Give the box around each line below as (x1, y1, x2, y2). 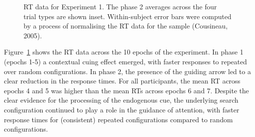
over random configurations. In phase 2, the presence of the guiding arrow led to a (4, 66, 251, 76)
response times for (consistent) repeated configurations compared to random (4, 114, 233, 124)
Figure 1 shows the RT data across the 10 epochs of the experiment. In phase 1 (4, 47, 244, 57)
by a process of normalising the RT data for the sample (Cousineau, (24, 21, 228, 31)
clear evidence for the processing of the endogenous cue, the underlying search (4, 95, 239, 105)
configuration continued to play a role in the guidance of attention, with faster (4, 104, 239, 114)
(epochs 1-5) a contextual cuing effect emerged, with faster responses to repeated (4, 56, 247, 66)
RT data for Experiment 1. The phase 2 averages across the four (24, 1, 217, 11)
